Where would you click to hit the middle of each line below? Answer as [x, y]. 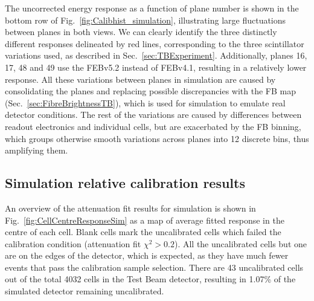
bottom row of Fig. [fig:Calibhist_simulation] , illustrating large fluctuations [146, 20]
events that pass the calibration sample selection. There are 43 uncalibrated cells [154, 267]
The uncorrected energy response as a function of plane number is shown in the [152, 8]
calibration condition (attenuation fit [73, 243]
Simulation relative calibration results [125, 183]
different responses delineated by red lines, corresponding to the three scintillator [155, 43]
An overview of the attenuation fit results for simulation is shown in [130, 208]
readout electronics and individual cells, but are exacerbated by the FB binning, [153, 126]
